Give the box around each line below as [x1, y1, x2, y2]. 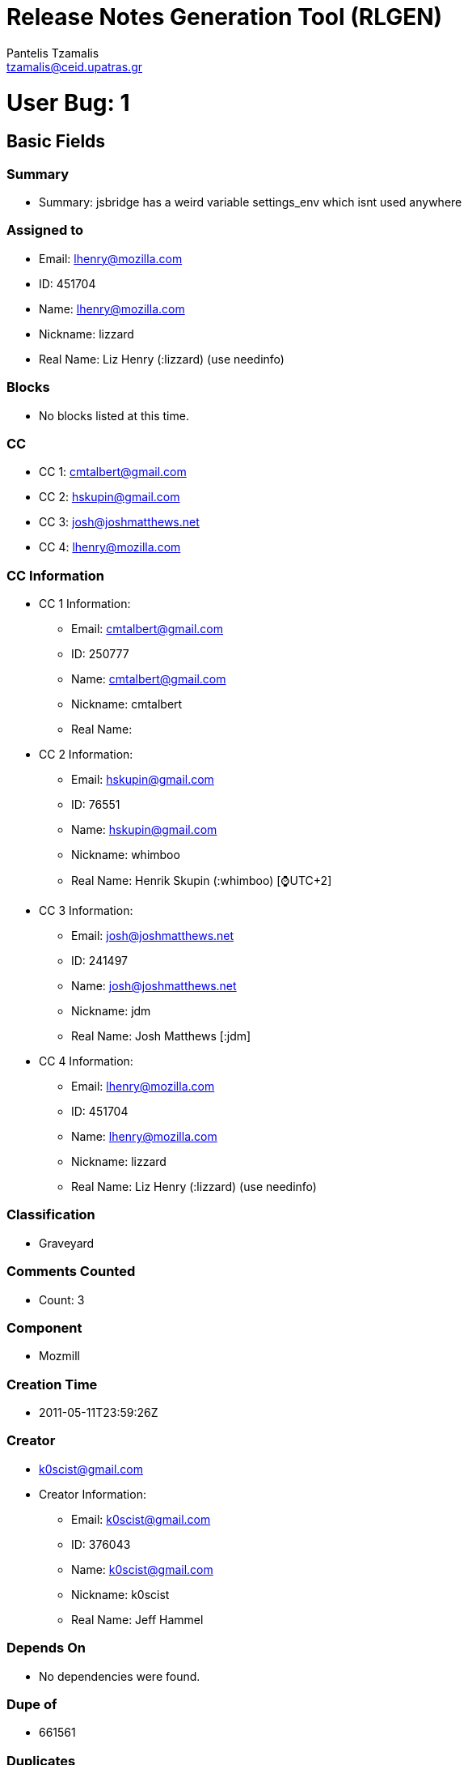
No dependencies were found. [39, 1669, 200, 1683]
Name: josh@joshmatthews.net [71, 979, 237, 993]
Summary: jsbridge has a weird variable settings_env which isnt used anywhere [39, 195, 462, 210]
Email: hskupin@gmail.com [71, 772, 214, 787]
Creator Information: [39, 1486, 146, 1501]
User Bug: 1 [6, 88, 130, 117]
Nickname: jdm [71, 1004, 151, 1019]
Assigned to [6, 222, 84, 239]
